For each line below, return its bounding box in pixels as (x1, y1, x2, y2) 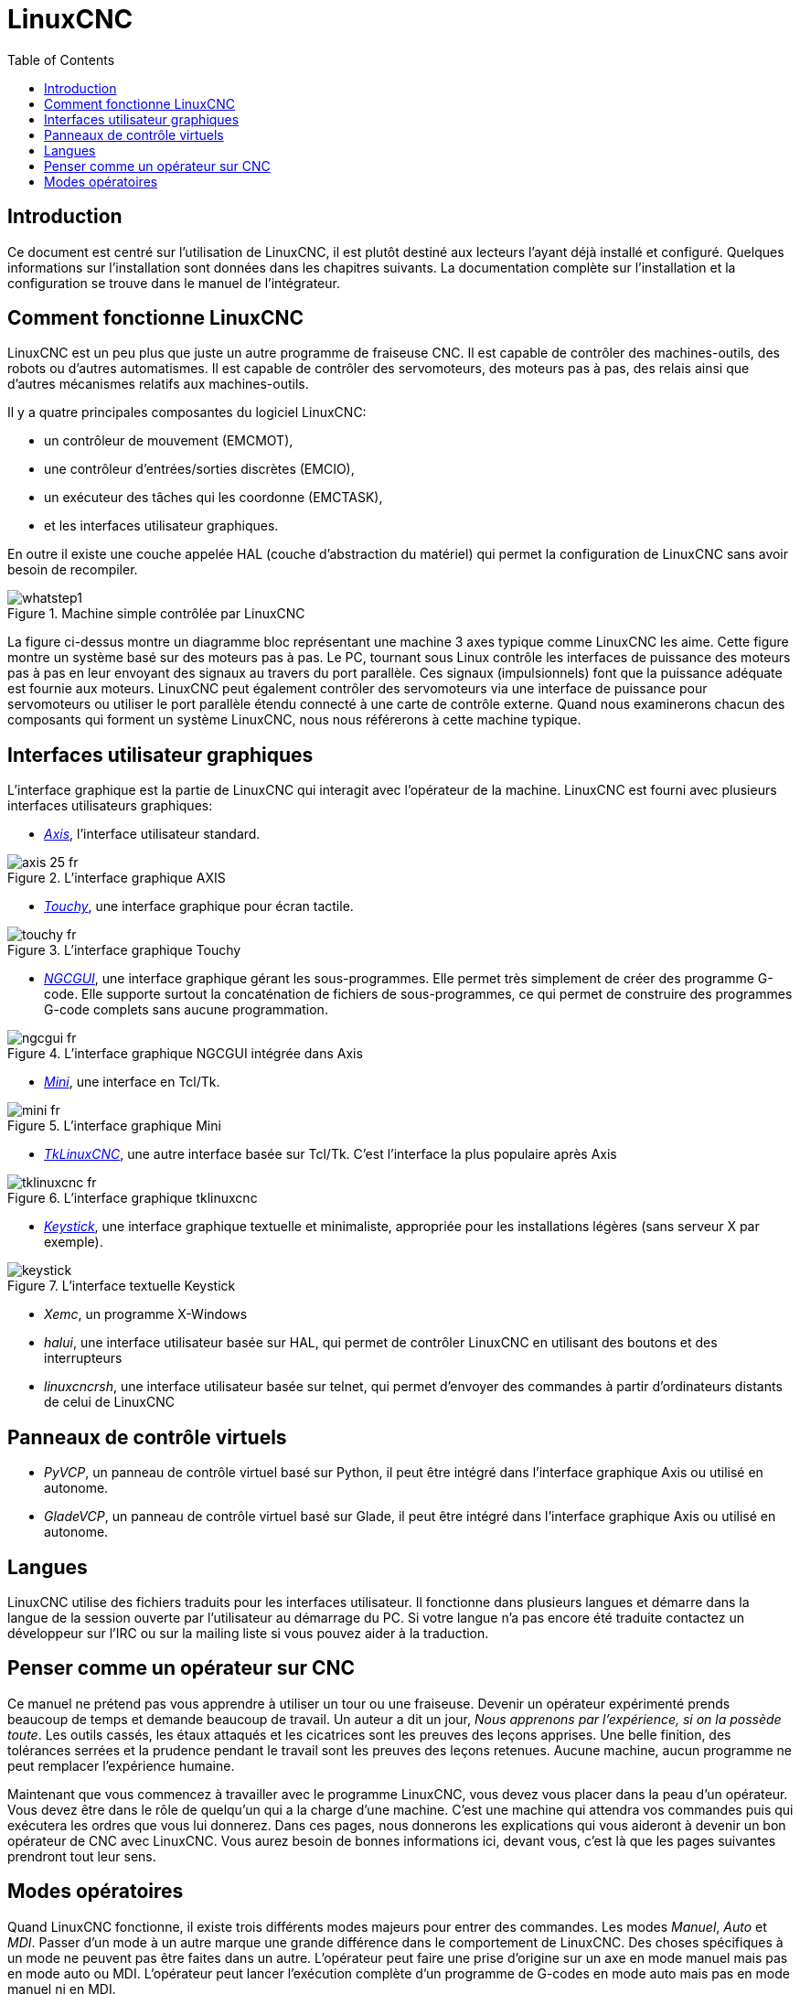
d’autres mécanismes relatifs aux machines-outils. (7, 376, 309, 392)
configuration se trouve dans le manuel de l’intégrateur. (7, 274, 340, 291)
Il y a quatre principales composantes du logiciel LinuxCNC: (7, 404, 367, 421)
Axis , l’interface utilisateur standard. (44, 826, 261, 842)
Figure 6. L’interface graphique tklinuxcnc (7, 1190, 258, 1206)
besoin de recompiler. (7, 562, 138, 578)
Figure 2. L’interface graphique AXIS (7, 870, 226, 886)
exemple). (44, 1234, 103, 1250)
